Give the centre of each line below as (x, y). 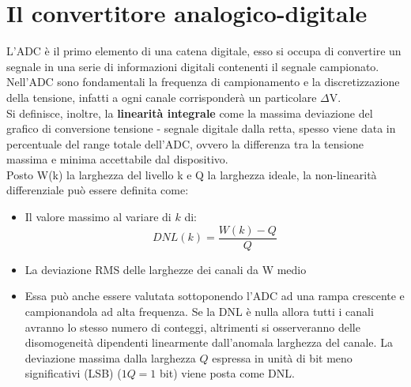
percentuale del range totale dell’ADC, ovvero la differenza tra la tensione (185, 143)
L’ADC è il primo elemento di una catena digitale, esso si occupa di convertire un (204, 51)
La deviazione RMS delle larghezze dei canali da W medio (166, 269)
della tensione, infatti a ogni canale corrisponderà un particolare (162, 97)
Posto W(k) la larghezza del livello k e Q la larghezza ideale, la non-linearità (192, 174)
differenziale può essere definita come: (98, 190)
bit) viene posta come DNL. (227, 373)
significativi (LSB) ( (73, 373)
